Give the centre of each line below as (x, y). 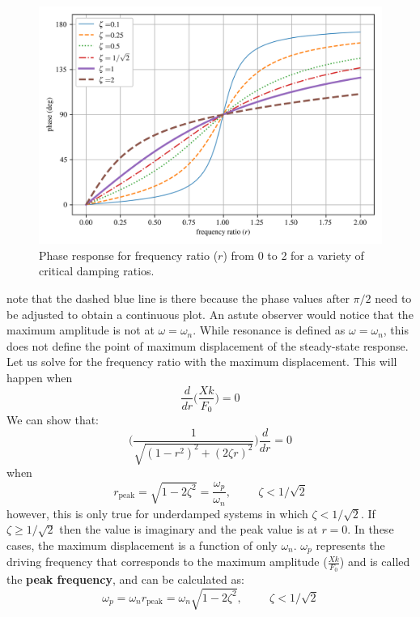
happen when (40, 377)
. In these (371, 529)
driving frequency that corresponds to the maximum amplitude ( (167, 562)
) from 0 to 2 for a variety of (293, 255)
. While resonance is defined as (269, 330)
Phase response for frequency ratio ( (129, 255)
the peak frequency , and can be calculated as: (125, 579)
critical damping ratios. (97, 271)
